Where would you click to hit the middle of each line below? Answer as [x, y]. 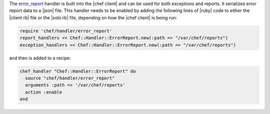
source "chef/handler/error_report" [70, 78]
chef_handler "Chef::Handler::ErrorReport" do [78, 71]
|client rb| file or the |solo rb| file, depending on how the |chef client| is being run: [93, 17]
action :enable [44, 92]
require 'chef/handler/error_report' [66, 31]
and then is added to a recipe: [40, 58]
